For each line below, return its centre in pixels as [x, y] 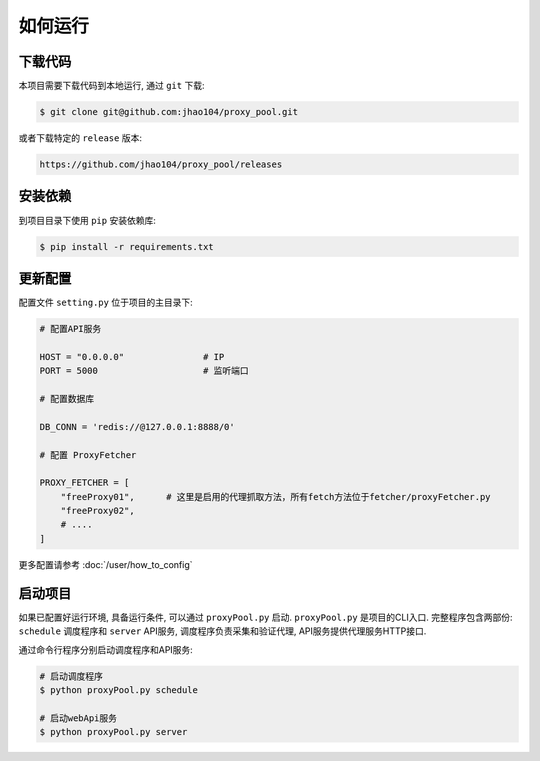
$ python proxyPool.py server [113, 732]
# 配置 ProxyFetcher [88, 454]
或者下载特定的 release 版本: [80, 138]
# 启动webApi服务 [78, 718]
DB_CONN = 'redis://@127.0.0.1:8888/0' [137, 426]
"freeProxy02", [97, 511]
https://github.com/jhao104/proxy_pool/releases [161, 164]
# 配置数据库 [67, 398]
